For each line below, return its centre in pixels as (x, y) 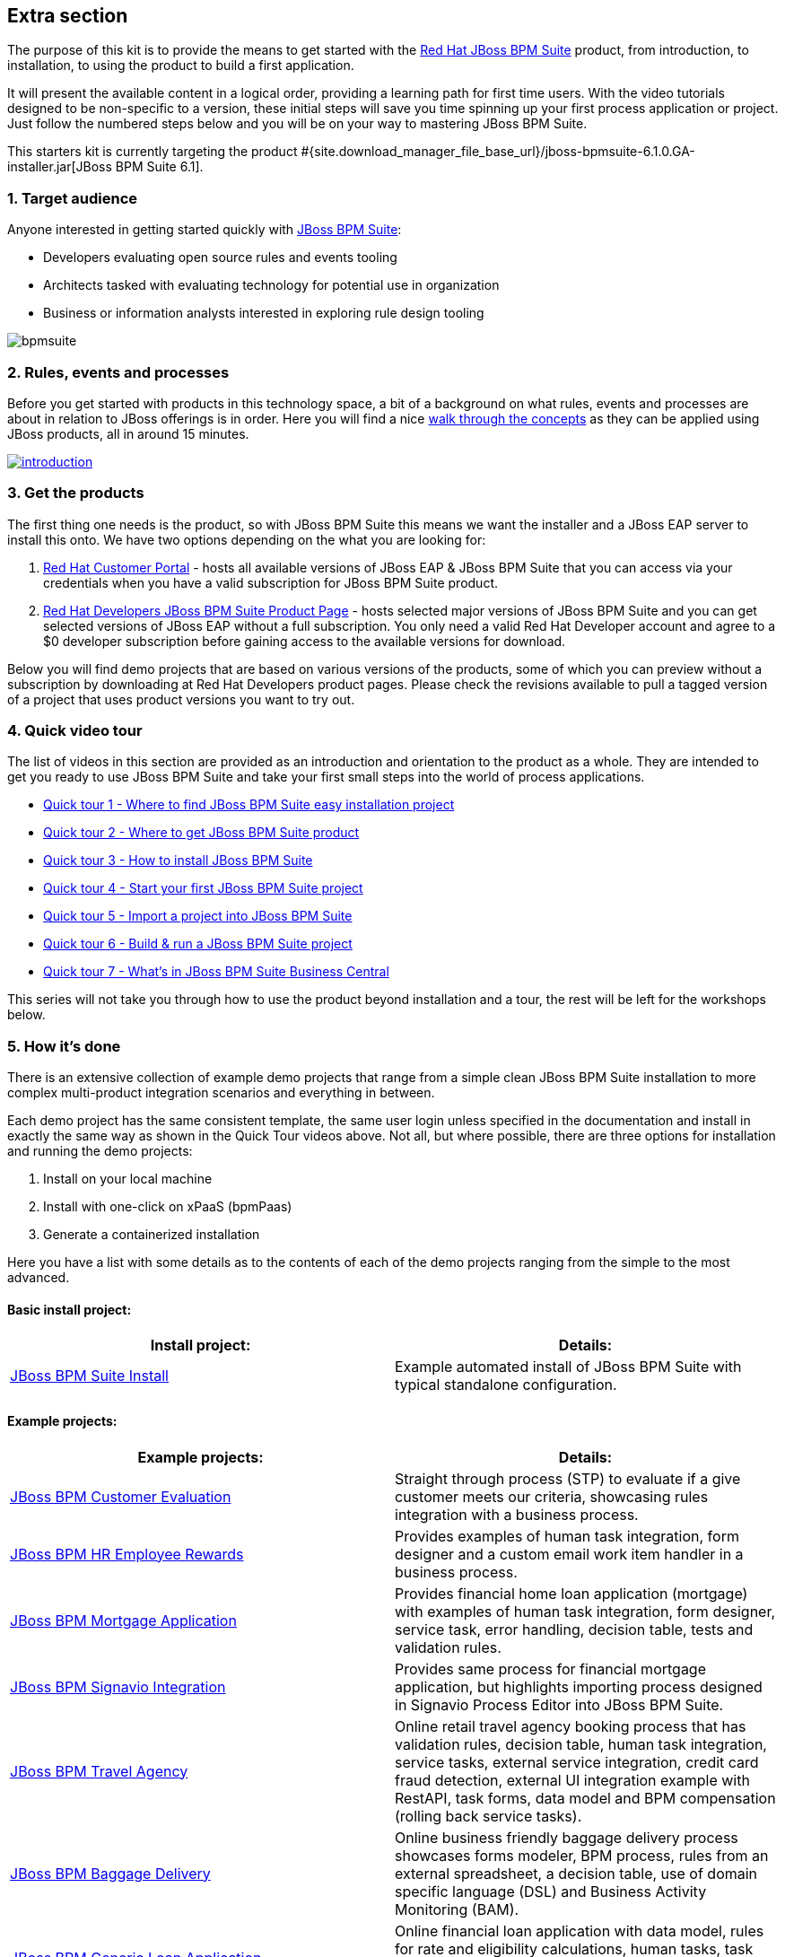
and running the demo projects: (100, 1151)
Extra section (68, 16)
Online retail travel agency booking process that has (571, 1726)
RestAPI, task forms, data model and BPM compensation (585, 1798)
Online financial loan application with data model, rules (580, 1931)
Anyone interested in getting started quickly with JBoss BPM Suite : (205, 230)
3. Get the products (76, 493)
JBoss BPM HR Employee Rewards (127, 1554)
